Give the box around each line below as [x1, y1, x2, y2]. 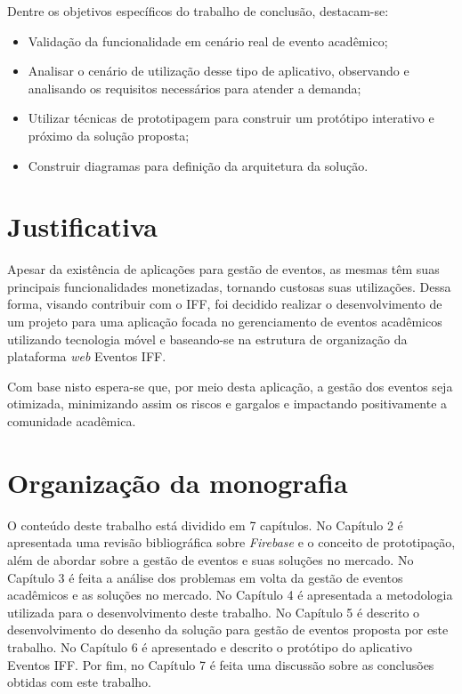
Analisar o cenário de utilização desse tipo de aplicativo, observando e [28, 61, 409, 80]
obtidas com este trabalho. [7, 673, 151, 691]
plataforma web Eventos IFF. [7, 347, 166, 366]
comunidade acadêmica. [7, 412, 136, 431]
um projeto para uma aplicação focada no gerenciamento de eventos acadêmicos [7, 312, 442, 331]
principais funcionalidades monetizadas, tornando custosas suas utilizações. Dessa [7, 277, 451, 295]
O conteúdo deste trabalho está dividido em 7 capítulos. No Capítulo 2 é [7, 515, 403, 534]
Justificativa [7, 208, 158, 245]
